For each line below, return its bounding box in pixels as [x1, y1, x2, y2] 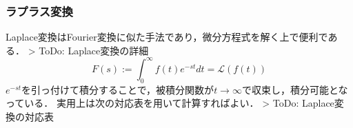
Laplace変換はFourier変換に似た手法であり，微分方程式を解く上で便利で [6, 30, 328, 44]
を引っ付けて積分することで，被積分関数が [21, 82, 214, 96]
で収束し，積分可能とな [241, 82, 348, 96]
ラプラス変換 [6, 2, 73, 19]
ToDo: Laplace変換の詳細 [39, 43, 149, 57]
